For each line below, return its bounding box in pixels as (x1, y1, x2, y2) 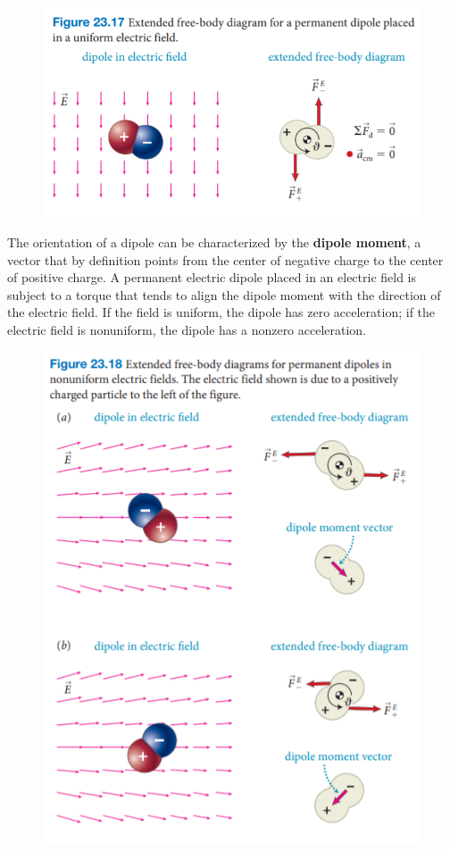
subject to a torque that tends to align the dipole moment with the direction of (7, 285, 441, 304)
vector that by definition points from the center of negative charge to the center (7, 250, 444, 269)
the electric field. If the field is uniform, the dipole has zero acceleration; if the (7, 303, 436, 321)
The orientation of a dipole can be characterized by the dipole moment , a (7, 233, 421, 251)
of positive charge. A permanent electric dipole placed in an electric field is (7, 268, 417, 287)
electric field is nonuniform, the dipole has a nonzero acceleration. (7, 320, 367, 338)
